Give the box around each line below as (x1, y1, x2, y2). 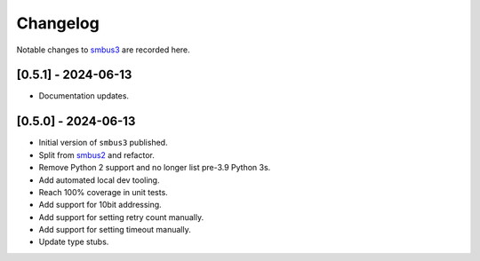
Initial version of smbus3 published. (38, 138, 168, 148)
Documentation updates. (38, 91, 129, 101)
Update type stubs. (38, 236, 109, 248)
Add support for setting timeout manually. (38, 225, 191, 235)
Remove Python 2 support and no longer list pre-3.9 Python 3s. (38, 162, 271, 173)
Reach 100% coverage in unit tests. (38, 186, 168, 197)
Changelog (16, 13, 100, 33)
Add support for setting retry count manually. (38, 211, 204, 222)
